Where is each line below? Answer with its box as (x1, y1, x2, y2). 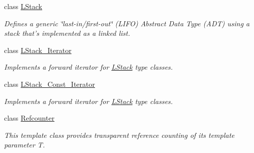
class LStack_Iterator (4, 44, 72, 55)
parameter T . (4, 139, 45, 150)
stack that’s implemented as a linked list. (4, 28, 130, 38)
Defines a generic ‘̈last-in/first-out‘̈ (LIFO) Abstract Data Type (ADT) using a (4, 18, 250, 28)
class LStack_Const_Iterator (4, 78, 95, 89)
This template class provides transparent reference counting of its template (4, 129, 235, 140)
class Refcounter (4, 113, 55, 123)
